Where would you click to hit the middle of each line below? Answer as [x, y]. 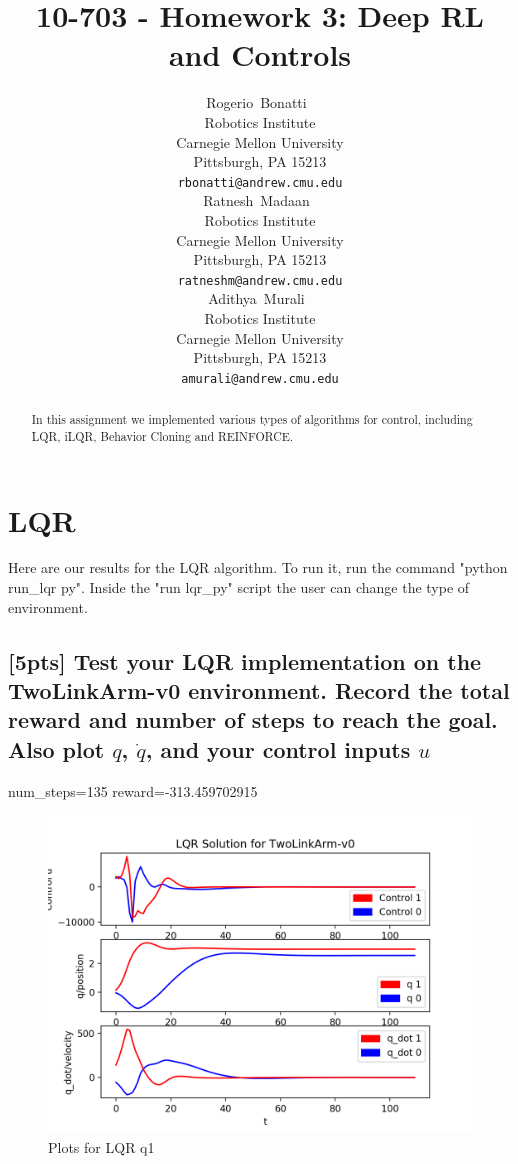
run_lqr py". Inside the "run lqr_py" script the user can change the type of [239, 587]
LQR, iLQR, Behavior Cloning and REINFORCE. [162, 435]
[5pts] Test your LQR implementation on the [245, 660]
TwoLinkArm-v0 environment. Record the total [259, 690]
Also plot [56, 748]
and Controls [260, 54]
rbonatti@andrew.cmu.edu [260, 182]
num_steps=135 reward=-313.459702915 [133, 790]
